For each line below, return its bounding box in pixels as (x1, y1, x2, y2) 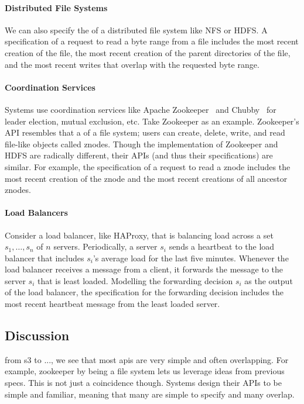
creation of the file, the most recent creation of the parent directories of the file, (5, 46, 291, 58)
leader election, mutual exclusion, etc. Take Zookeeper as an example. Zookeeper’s (5, 115, 299, 127)
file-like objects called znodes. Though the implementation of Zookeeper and (5, 137, 278, 150)
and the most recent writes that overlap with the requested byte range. (5, 58, 259, 70)
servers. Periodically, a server (53, 240, 158, 253)
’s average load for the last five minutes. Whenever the (93, 251, 289, 264)
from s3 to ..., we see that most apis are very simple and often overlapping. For (5, 353, 289, 365)
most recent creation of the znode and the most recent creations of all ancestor (5, 172, 288, 184)
